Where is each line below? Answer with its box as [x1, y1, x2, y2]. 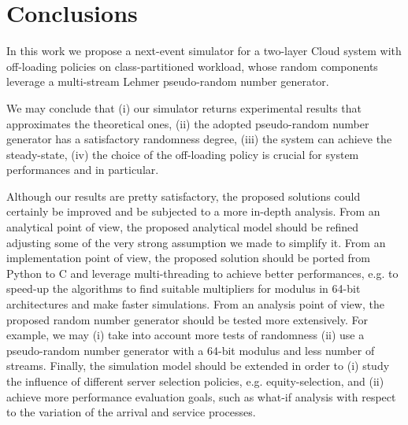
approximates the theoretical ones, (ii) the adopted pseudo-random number [6, 115, 369, 131]
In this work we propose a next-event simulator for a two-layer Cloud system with [6, 42, 402, 59]
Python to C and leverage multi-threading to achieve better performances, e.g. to [6, 264, 399, 281]
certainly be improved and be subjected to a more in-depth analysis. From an [6, 203, 380, 220]
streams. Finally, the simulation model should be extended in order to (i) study [6, 357, 390, 374]
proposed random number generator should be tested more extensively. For [6, 311, 368, 327]
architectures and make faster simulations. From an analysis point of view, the [6, 296, 384, 312]
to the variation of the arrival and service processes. [6, 404, 256, 420]
